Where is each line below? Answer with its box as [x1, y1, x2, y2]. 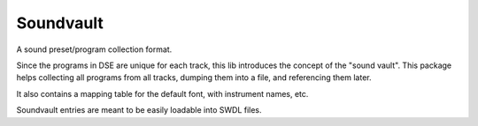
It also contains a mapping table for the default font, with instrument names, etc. [16, 88, 309, 99]
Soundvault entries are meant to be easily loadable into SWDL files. [16, 105, 262, 115]
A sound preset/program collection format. [16, 44, 173, 55]
